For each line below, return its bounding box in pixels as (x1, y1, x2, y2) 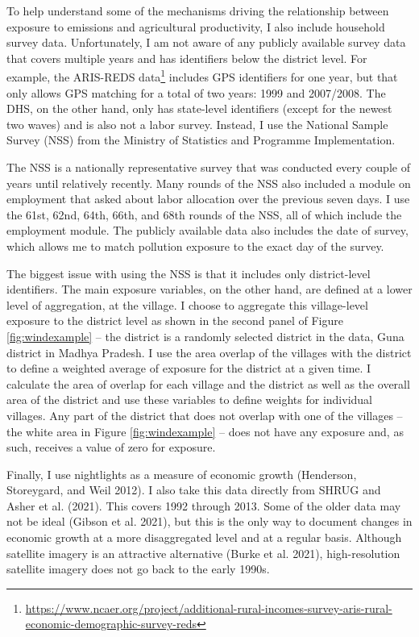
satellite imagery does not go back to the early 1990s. (6, 560, 270, 577)
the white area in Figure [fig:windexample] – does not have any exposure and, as (6, 423, 404, 439)
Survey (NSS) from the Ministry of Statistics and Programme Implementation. (6, 131, 396, 148)
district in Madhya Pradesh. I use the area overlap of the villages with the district (6, 343, 412, 360)
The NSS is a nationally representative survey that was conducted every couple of (6, 159, 410, 175)
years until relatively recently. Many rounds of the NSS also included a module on (6, 174, 411, 191)
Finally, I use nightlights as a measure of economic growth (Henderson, (6, 465, 357, 482)
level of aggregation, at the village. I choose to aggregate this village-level (6, 296, 368, 313)
